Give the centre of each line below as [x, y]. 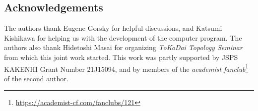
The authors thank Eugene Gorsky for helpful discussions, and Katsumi [113, 28]
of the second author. [36, 78]
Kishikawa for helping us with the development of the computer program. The [123, 37]
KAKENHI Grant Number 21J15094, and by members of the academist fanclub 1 [126, 68]
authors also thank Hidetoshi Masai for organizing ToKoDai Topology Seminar [123, 47]
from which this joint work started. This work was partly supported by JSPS [121, 57]
